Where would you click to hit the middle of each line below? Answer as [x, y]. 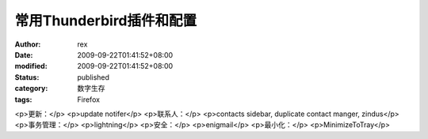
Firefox [89, 100]
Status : [27, 77]
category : [31, 88]
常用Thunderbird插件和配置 [106, 21]
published [94, 77]
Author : [28, 44]
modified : [31, 66]
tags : [23, 100]
